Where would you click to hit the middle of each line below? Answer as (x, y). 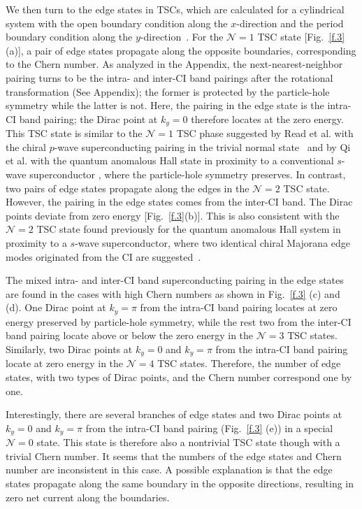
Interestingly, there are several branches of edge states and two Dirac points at (174, 414)
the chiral (26, 146)
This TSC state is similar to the (74, 133)
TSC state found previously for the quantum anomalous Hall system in (189, 229)
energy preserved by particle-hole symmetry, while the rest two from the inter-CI (179, 321)
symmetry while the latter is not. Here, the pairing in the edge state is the (165, 105)
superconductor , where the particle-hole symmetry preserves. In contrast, (188, 174)
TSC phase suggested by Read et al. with (265, 133)
